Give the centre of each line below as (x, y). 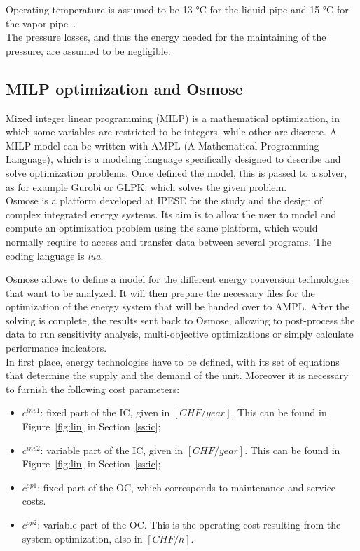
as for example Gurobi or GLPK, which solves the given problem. (146, 186)
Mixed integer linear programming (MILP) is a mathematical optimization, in (173, 118)
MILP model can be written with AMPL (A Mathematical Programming (162, 145)
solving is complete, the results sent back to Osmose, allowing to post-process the (180, 320)
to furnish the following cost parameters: (93, 389)
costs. (34, 501)
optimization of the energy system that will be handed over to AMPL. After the (178, 306)
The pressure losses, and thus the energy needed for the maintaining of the (166, 37)
